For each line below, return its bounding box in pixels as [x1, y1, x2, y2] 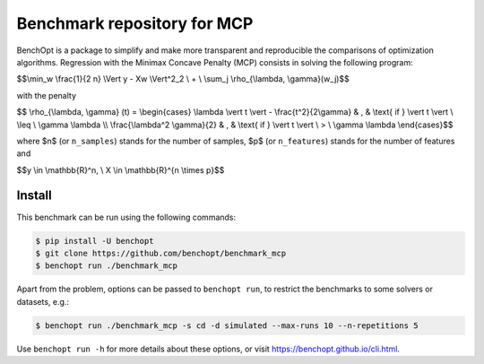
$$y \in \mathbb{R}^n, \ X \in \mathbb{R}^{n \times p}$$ [16, 164, 225, 175]
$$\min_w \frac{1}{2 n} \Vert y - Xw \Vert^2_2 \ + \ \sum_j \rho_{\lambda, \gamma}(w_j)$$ [16, 74, 350, 84]
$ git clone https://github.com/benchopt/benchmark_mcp [35, 247, 287, 258]
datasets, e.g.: [16, 296, 70, 307]
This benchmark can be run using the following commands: [16, 212, 237, 222]
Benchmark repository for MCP [16, 13, 254, 33]
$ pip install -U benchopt [35, 236, 154, 246]
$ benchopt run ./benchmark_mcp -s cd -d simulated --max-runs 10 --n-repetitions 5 [35, 320, 419, 331]
